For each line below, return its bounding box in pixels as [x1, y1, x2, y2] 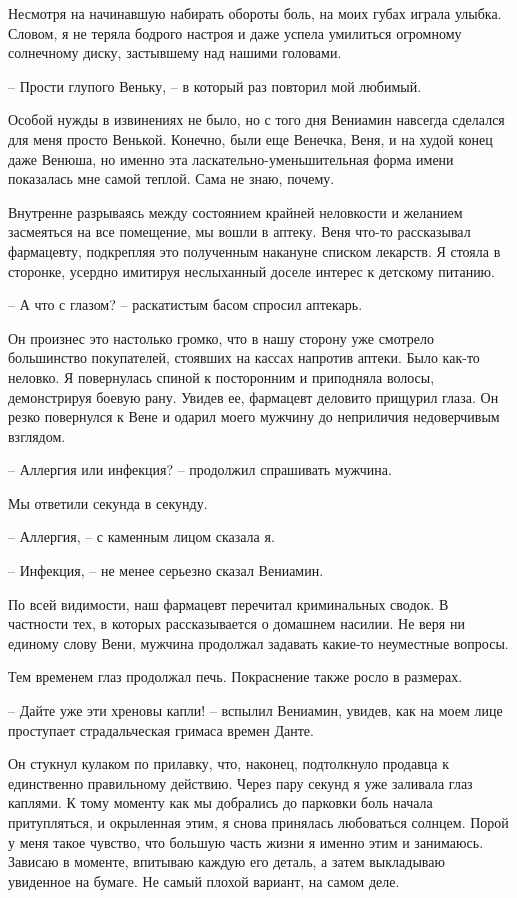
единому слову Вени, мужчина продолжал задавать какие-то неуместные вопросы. [8, 632, 509, 653]
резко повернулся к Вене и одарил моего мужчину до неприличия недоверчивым [8, 406, 500, 427]
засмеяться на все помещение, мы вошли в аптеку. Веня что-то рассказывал [8, 221, 471, 242]
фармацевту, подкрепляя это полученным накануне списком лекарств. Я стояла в [8, 240, 501, 261]
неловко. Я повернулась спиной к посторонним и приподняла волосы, [8, 366, 435, 387]
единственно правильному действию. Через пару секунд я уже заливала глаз [8, 772, 473, 793]
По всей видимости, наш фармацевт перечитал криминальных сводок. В [8, 593, 449, 614]
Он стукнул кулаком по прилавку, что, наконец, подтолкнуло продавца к [8, 753, 449, 774]
